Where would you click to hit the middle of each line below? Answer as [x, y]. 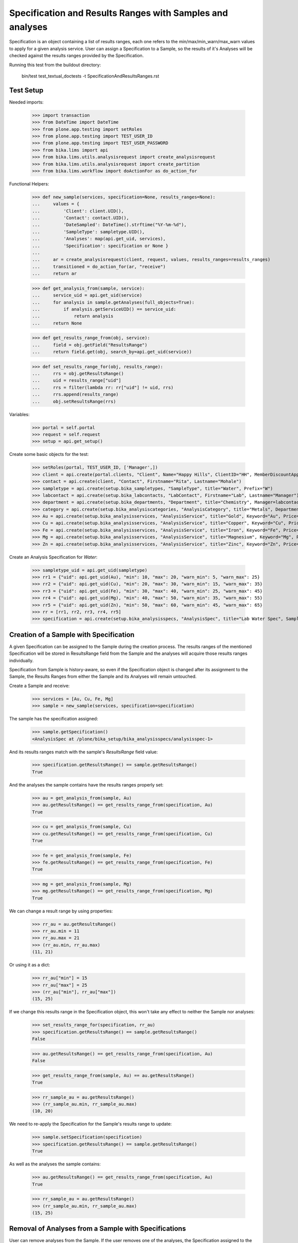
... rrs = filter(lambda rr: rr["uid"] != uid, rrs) [103, 387]
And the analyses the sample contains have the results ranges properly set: [86, 785]
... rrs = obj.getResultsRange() [78, 374]
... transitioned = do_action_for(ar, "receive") [99, 266]
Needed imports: [27, 102]
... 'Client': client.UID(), [78, 211]
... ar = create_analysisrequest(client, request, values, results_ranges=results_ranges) [151, 260]
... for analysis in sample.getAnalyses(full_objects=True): [113, 302]
